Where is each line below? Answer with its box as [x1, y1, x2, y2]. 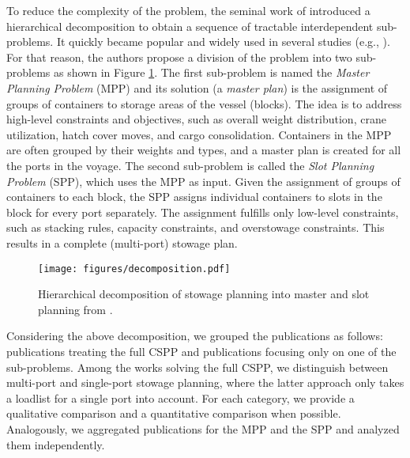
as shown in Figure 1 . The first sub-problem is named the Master [54, 64, 370, 81]
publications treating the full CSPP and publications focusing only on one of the [6, 343, 397, 359]
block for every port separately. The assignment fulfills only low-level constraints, [6, 203, 399, 220]
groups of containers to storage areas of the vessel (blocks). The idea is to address [6, 95, 402, 112]
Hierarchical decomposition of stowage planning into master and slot [38, 286, 370, 302]
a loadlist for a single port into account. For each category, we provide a [6, 389, 355, 406]
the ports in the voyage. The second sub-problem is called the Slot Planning [6, 157, 374, 173]
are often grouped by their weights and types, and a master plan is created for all [6, 142, 401, 158]
